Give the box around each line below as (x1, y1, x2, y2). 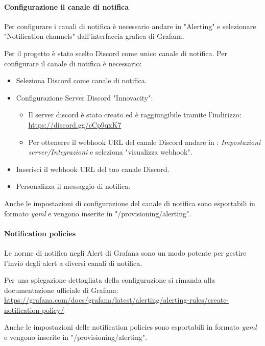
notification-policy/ (4, 304, 64, 315)
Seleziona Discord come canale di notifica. (16, 75, 147, 86)
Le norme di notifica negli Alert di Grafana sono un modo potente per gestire (4, 247, 247, 258)
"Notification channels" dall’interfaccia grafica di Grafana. (4, 31, 184, 41)
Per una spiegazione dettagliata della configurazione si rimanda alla (4, 275, 215, 285)
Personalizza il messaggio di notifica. (16, 181, 131, 191)
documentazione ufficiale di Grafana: (4, 284, 118, 295)
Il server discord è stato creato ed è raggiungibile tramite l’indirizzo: (28, 109, 242, 120)
